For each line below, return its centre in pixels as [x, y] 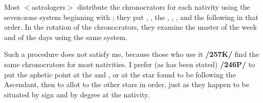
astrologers [49, 7]
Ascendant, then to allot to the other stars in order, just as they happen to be [127, 84]
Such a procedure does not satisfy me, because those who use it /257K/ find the [132, 54]
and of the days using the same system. [66, 37]
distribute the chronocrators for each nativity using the [164, 7]
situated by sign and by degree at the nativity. [77, 94]
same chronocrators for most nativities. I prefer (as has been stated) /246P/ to [130, 64]
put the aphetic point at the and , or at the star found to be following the [120, 74]
